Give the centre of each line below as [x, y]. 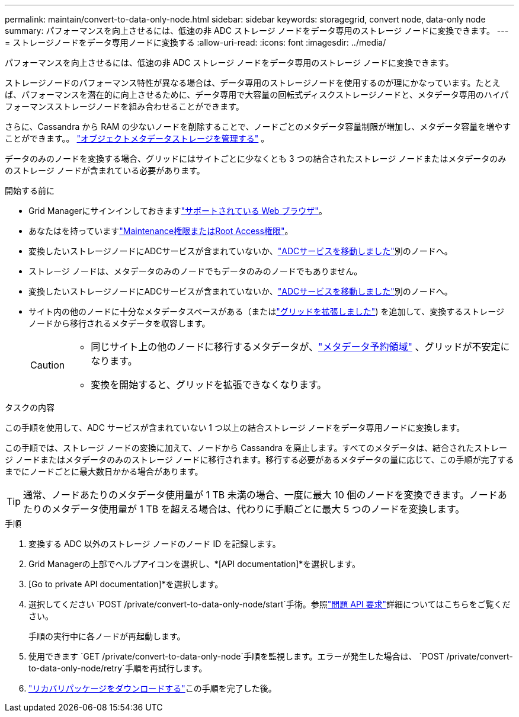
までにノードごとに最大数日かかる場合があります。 [104, 471]
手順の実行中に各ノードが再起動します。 [107, 636]
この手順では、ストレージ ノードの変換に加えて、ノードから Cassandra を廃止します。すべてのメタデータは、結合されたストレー [256, 448]
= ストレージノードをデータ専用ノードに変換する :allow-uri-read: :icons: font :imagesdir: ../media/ [196, 42]
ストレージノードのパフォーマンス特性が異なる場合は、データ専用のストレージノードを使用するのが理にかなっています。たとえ [253, 83]
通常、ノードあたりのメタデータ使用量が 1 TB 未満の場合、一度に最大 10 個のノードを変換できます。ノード [260, 495]
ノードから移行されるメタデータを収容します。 [119, 323]
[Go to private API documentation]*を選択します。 [126, 584]
